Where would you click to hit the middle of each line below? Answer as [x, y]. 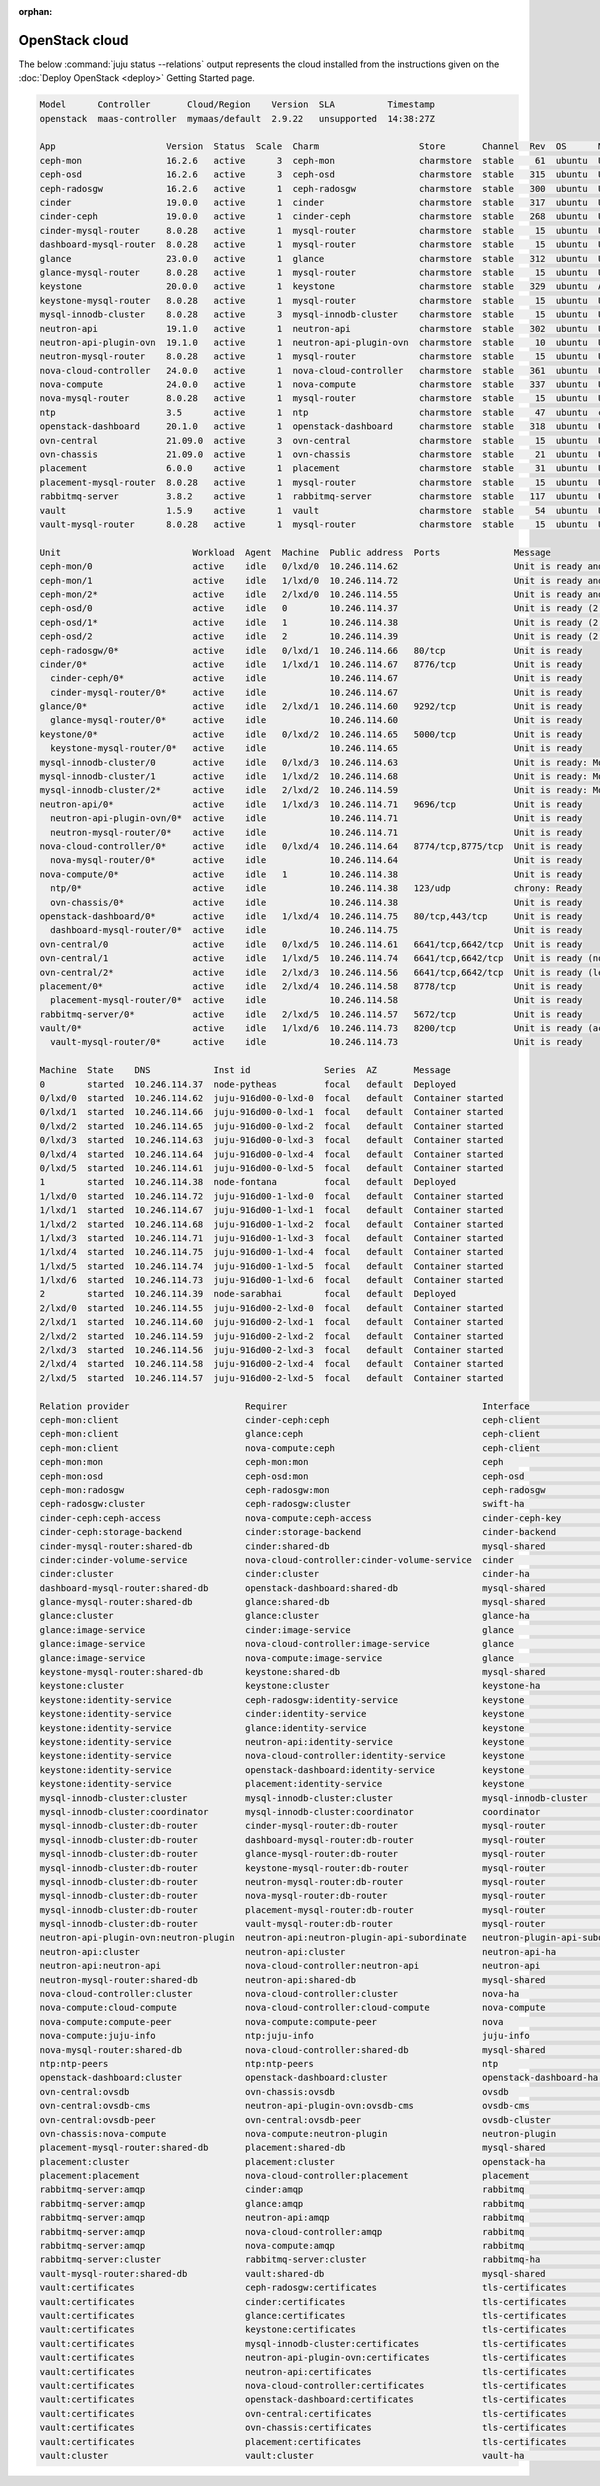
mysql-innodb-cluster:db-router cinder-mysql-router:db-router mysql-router [292, 1826]
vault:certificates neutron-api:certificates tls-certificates [303, 2371]
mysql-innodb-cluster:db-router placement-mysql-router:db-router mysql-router [292, 1909]
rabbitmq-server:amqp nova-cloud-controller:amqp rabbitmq [282, 2231]
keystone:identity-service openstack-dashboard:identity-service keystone [282, 1769]
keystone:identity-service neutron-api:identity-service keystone [282, 1741]
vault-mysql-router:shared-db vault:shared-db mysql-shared [292, 2273]
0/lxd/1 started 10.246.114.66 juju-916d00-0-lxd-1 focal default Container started [271, 1112]
